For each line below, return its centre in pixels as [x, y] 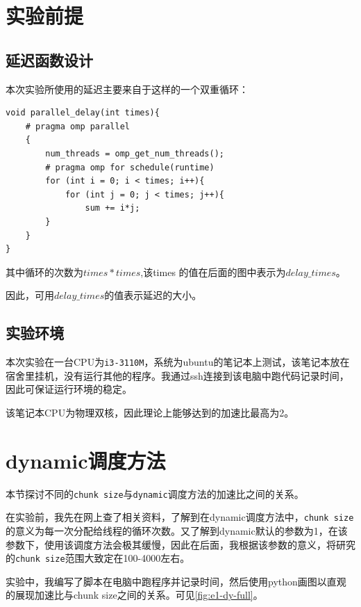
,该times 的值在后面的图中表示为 [213, 272]
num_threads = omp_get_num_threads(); [135, 153]
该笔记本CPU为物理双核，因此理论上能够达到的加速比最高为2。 [150, 412]
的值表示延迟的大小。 [153, 295]
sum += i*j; [112, 208]
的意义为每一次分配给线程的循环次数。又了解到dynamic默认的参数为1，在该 [177, 530]
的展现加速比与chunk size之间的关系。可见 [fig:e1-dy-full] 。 [134, 595]
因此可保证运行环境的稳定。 [69, 389]
